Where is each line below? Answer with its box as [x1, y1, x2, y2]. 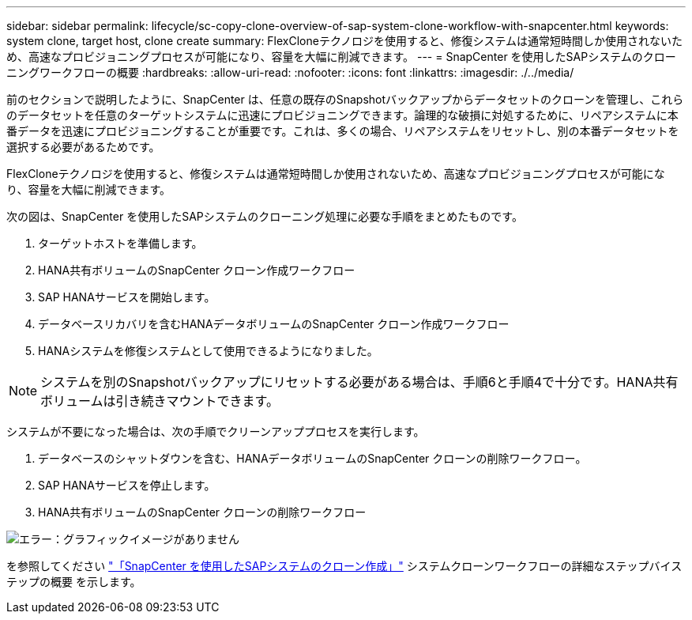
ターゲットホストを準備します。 [38, 236, 203, 250]
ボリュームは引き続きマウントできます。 [40, 393, 279, 409]
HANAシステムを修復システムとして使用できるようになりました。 [38, 344, 378, 357]
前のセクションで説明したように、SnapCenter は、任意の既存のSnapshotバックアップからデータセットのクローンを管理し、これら [6, 93, 684, 106]
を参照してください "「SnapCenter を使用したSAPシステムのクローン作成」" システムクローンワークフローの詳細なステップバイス [6, 559, 683, 573]
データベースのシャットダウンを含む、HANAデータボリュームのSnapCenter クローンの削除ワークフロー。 [38, 452, 587, 465]
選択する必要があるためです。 [6, 140, 160, 153]
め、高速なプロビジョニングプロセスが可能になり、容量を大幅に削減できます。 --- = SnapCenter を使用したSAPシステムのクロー [6, 50, 676, 63]
